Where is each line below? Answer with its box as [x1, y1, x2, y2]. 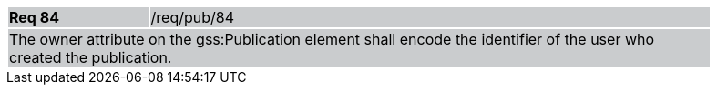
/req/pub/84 [150, 8, 235, 26]
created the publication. [9, 48, 172, 66]
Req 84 [9, 8, 59, 26]
